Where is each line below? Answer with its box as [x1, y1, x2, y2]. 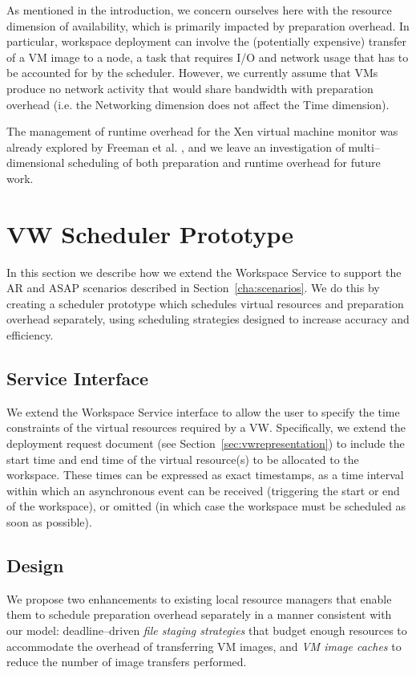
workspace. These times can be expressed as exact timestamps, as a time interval [6, 466, 404, 483]
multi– [348, 138, 380, 155]
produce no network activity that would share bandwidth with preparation [6, 79, 374, 96]
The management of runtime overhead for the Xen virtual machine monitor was [6, 123, 398, 140]
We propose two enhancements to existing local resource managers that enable [6, 590, 392, 607]
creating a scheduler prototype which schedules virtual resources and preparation [6, 295, 404, 311]
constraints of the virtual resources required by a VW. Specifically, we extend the [6, 419, 406, 436]
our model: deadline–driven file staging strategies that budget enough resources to [6, 621, 407, 638]
